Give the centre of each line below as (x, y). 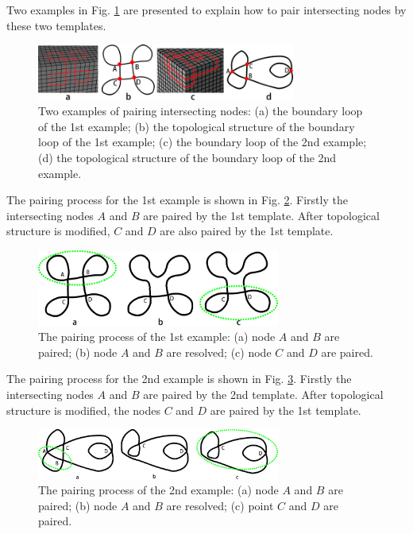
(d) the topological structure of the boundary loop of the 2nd (187, 158)
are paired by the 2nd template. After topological (263, 395)
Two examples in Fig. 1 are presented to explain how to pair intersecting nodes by (206, 10)
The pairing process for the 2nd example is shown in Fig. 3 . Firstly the (179, 379)
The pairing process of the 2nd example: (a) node (158, 490)
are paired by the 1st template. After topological (261, 215)
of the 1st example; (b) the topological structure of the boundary (197, 126)
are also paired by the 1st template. (247, 231)
